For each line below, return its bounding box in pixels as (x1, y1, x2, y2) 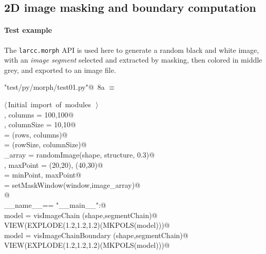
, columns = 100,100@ (4, 109, 74, 120)
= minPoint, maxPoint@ (4, 169, 82, 180)
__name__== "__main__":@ (4, 199, 106, 210)
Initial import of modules (8, 99, 91, 110)
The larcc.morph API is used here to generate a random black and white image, (4, 44, 259, 55)
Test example (4, 25, 52, 35)
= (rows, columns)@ (4, 129, 68, 140)
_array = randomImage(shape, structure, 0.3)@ (4, 149, 155, 160)
